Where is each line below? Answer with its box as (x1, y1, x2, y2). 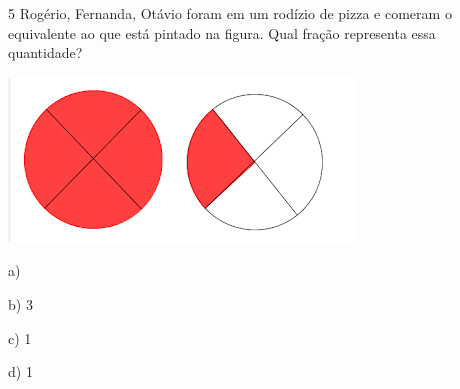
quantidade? (8, 42, 83, 63)
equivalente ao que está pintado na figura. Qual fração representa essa (8, 22, 436, 43)
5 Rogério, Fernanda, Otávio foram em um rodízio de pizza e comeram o (8, 3, 452, 23)
